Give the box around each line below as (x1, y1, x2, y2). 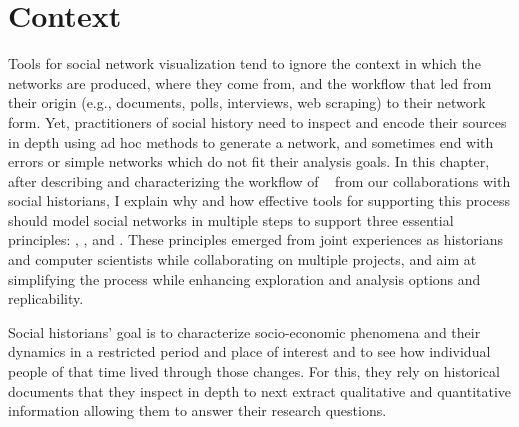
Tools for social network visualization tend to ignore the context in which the (8, 53, 481, 74)
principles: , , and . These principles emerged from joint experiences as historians (8, 229, 504, 250)
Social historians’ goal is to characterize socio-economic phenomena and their (8, 321, 481, 342)
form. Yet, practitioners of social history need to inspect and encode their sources (8, 111, 507, 132)
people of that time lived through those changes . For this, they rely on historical (8, 361, 500, 382)
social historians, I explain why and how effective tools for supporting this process (8, 190, 511, 211)
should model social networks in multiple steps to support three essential (8, 209, 454, 230)
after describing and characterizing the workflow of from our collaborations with (8, 170, 511, 191)
